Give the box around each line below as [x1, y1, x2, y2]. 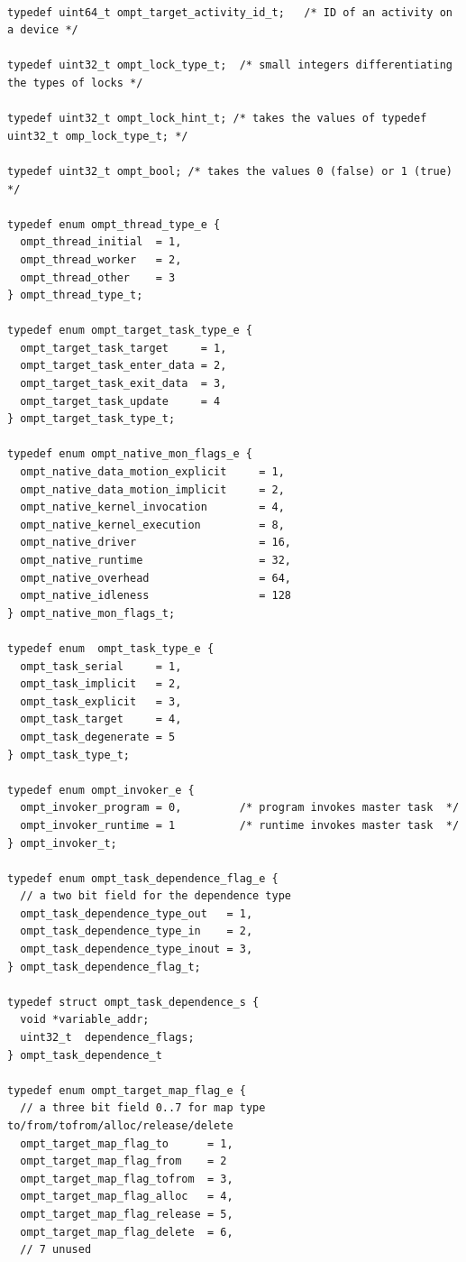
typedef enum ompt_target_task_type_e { [7, 324, 253, 337]
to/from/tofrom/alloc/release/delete [7, 1119, 233, 1132]
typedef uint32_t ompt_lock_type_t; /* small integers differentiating [7, 59, 452, 72]
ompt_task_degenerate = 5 [20, 730, 176, 743]
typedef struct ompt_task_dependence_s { [7, 995, 260, 1009]
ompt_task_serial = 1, [20, 659, 182, 673]
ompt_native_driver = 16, [20, 536, 291, 549]
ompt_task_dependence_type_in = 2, [20, 925, 253, 938]
